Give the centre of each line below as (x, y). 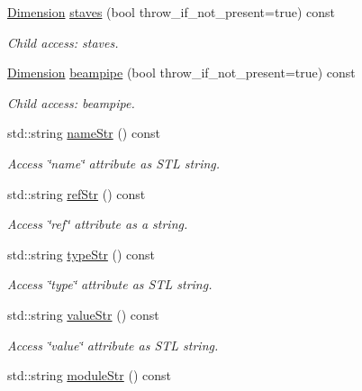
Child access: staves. (63, 42)
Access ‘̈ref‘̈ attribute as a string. (98, 224)
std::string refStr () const (77, 193)
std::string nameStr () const (84, 133)
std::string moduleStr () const (89, 375)
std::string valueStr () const (83, 314)
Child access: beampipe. (71, 102)
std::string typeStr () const (81, 254)
